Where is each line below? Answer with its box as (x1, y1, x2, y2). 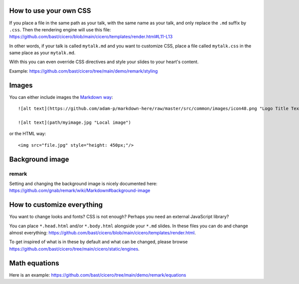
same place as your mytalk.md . (9, 50, 76, 56)
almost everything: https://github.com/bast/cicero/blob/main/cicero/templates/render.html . (9, 229, 196, 236)
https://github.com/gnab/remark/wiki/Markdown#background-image (9, 188, 150, 193)
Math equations (9, 259, 59, 267)
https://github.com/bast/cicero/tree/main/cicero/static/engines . (9, 246, 140, 252)
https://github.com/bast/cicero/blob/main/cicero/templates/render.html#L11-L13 (9, 34, 173, 40)
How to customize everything (9, 200, 103, 209)
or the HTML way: (9, 131, 46, 137)
